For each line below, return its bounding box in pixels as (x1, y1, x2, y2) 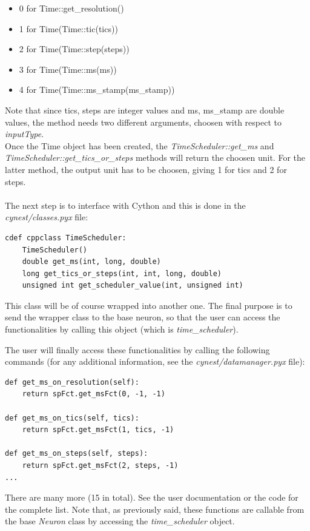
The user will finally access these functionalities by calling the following (5, 343, 270, 356)
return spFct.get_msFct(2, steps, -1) (22, 461, 179, 470)
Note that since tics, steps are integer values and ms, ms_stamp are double (5, 103, 285, 116)
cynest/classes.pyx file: (5, 211, 88, 223)
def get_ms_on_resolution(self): (5, 377, 139, 387)
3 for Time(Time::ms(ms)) (19, 63, 117, 75)
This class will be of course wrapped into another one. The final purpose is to (5, 299, 292, 311)
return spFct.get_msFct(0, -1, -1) (22, 390, 165, 399)
